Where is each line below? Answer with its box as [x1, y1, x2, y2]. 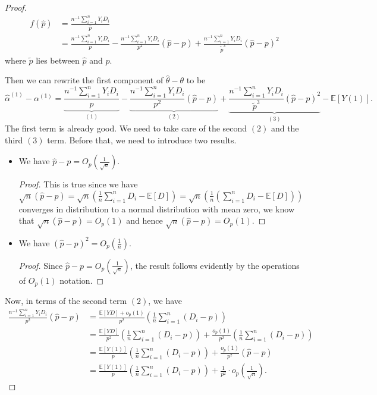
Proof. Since [18, 259, 63, 271]
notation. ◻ [59, 274, 104, 286]
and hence [126, 214, 163, 227]
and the [271, 122, 299, 134]
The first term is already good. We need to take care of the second [5, 122, 247, 134]
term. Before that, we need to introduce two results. [47, 133, 237, 146]
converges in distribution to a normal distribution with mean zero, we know [18, 202, 295, 215]
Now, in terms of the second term [5, 294, 127, 306]
